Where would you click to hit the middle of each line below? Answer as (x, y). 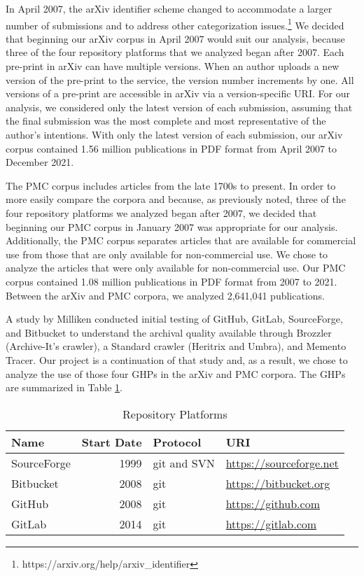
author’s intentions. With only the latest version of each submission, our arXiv (174, 134)
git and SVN (184, 463)
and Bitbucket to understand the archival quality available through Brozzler (169, 332)
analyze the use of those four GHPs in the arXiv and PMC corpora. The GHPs (176, 373)
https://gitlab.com (271, 524)
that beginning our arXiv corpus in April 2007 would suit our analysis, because (175, 38)
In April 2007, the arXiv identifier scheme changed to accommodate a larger (169, 8)
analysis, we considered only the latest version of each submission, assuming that (179, 107)
